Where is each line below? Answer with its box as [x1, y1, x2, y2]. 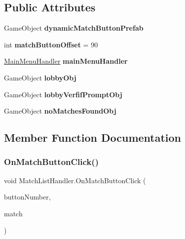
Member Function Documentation [4, 130, 182, 145]
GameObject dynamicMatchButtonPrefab [4, 23, 144, 33]
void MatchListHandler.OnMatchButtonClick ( [4, 175, 146, 185]
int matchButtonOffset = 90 [4, 39, 98, 49]
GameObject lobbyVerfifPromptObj [4, 89, 122, 99]
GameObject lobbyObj [4, 72, 76, 82]
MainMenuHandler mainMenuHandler [4, 56, 128, 66]
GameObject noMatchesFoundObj [4, 106, 116, 116]
